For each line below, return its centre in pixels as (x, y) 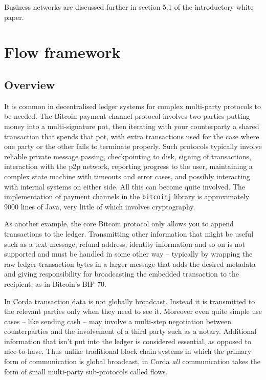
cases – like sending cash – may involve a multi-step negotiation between (118, 321)
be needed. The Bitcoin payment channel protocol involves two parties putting (127, 116)
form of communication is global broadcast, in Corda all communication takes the (132, 361)
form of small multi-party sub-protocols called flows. (86, 371)
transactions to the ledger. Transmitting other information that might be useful (129, 233)
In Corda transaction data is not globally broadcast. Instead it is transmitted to (130, 301)
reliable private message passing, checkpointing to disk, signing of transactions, (128, 156)
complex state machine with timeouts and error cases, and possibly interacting (127, 176)
